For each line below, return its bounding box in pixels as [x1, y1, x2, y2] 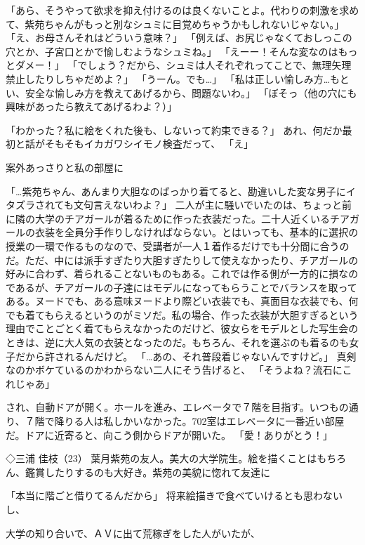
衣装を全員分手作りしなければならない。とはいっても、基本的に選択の [34, 225, 359, 239]
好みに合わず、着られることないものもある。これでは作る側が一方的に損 [6, 266, 339, 281]
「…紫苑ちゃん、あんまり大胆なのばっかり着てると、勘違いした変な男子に [6, 183, 346, 198]
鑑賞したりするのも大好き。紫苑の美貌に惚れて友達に [25, 464, 270, 479]
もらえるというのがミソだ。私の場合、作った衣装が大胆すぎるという [44, 307, 359, 322]
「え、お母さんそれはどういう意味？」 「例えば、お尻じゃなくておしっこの [6, 30, 352, 45]
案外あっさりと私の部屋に [6, 159, 124, 174]
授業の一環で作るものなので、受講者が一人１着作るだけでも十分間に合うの [6, 238, 350, 253]
